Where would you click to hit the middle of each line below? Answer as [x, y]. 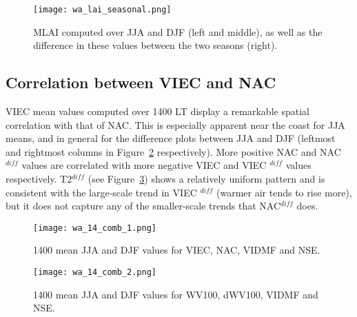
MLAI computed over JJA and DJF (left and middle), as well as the [178, 31]
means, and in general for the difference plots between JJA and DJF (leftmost [171, 138]
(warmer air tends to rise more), [284, 192]
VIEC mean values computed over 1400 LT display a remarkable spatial [157, 111]
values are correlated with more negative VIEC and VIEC [144, 165]
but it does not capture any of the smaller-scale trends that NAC [143, 206]
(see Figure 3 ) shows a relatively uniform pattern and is [206, 179]
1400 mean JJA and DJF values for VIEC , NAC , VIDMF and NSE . [177, 250]
